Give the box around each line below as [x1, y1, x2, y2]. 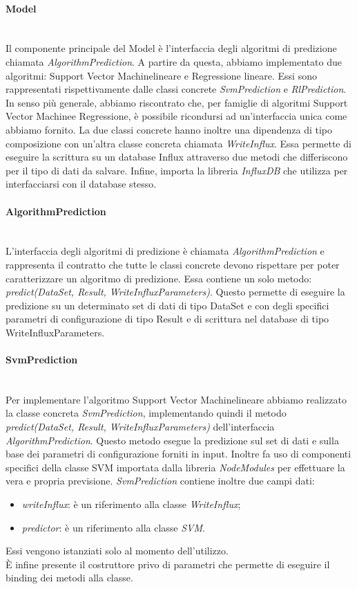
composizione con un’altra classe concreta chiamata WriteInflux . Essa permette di [6, 136, 351, 150]
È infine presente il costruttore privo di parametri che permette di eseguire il [6, 556, 330, 571]
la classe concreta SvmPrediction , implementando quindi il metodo [6, 406, 287, 420]
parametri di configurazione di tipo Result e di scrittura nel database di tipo [6, 311, 329, 326]
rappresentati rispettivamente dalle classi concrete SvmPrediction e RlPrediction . [6, 82, 347, 96]
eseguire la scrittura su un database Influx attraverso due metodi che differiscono [6, 149, 348, 164]
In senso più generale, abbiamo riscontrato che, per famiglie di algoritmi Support [6, 95, 348, 109]
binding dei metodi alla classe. [6, 570, 133, 585]
